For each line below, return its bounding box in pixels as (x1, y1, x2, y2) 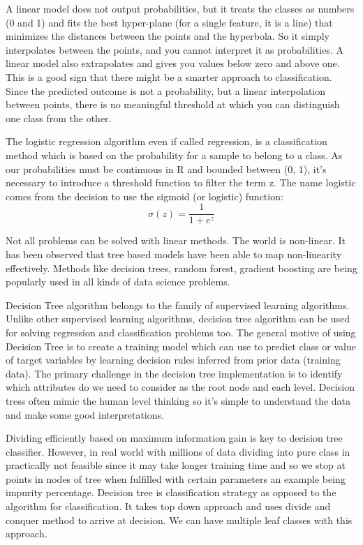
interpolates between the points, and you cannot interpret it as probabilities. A (6, 42, 343, 57)
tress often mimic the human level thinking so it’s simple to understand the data (6, 393, 351, 408)
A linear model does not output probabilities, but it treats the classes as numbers (6, 1, 355, 15)
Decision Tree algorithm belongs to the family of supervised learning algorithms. (6, 297, 350, 312)
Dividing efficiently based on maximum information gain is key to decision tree (6, 431, 343, 445)
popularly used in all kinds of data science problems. (6, 274, 230, 289)
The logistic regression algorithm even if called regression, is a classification (6, 134, 327, 149)
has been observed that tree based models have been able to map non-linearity (6, 246, 342, 261)
